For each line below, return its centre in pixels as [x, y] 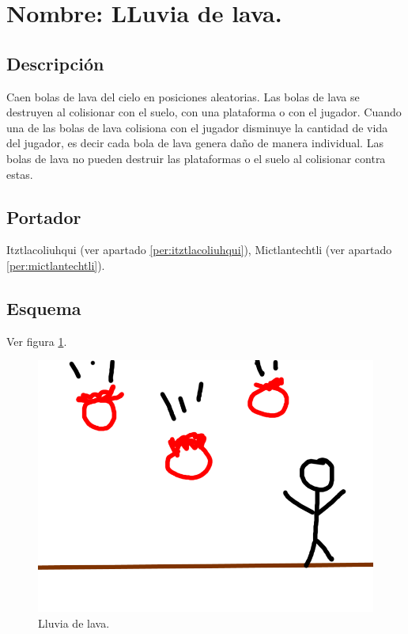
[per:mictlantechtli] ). [56, 265]
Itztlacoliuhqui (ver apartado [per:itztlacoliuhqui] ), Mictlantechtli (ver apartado [199, 250]
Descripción [55, 63]
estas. [20, 174]
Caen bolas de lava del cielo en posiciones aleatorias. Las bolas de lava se [183, 96]
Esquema [44, 308]
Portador [44, 216]
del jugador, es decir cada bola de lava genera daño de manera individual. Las [195, 143]
